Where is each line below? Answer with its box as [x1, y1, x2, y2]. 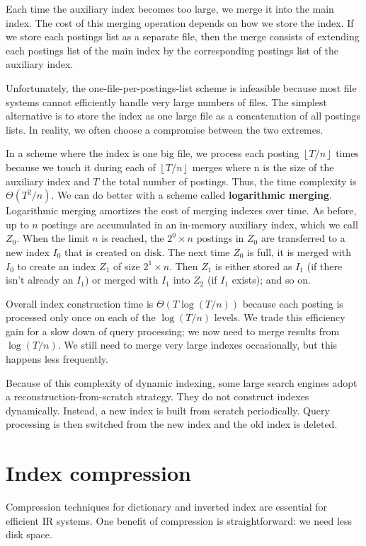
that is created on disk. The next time [64, 244, 230, 259]
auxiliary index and [6, 173, 90, 188]
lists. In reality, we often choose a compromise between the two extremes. [6, 122, 324, 136]
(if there [307, 258, 343, 273]
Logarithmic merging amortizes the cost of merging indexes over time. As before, [6, 203, 357, 218]
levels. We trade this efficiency [214, 310, 345, 325]
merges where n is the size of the [192, 159, 334, 174]
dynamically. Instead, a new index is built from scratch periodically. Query [6, 402, 330, 417]
